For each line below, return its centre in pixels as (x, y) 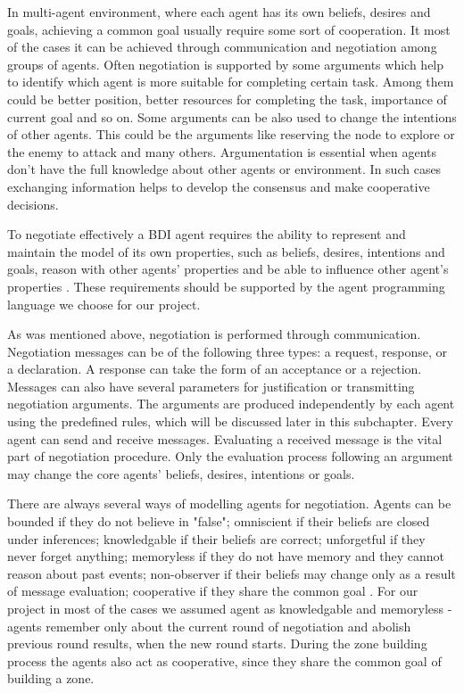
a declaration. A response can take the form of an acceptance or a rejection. (215, 369)
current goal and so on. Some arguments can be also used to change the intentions (232, 116)
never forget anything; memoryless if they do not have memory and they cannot (226, 556)
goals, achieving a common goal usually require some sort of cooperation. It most (229, 29)
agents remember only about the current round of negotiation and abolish (209, 626)
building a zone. (51, 678)
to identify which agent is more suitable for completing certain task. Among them (231, 82)
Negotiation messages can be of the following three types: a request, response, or (227, 351)
